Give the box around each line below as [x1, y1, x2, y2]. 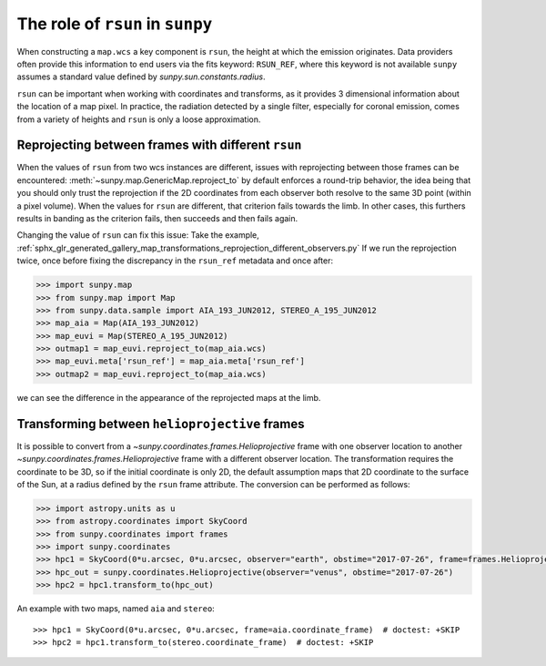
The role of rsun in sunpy [16, 14, 213, 34]
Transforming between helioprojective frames [16, 415, 305, 432]
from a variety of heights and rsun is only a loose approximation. [16, 114, 261, 125]
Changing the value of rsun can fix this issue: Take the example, [16, 230, 259, 241]
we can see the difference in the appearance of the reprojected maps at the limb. [16, 392, 321, 403]
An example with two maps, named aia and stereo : [16, 603, 216, 614]
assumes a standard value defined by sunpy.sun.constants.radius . [16, 71, 266, 82]
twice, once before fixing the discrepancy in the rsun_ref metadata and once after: [16, 255, 334, 266]
